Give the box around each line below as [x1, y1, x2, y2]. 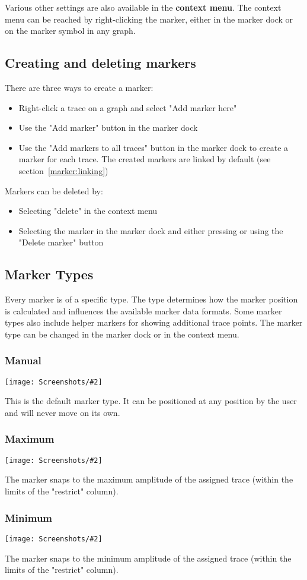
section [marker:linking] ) [18, 164, 108, 176]
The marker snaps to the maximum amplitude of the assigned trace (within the [5, 473, 293, 486]
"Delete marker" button [18, 236, 104, 248]
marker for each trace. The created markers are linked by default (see [18, 153, 271, 165]
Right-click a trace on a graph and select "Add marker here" [18, 101, 237, 114]
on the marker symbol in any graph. [5, 24, 136, 37]
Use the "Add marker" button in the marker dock [18, 121, 198, 134]
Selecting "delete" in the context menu [18, 204, 158, 217]
